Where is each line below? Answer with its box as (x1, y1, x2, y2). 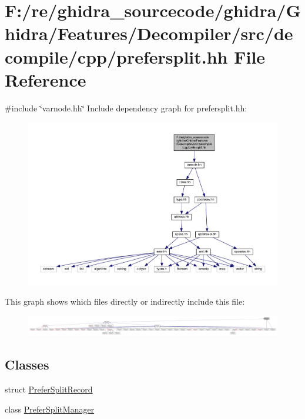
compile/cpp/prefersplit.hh (5, 44, 228, 68)
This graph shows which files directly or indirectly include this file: (5, 295, 245, 307)
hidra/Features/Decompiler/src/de (5, 21, 293, 45)
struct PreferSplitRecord (5, 383, 93, 395)
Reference (5, 67, 86, 91)
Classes (5, 355, 49, 374)
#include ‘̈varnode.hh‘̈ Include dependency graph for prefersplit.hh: (5, 101, 247, 114)
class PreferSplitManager (5, 402, 95, 415)
